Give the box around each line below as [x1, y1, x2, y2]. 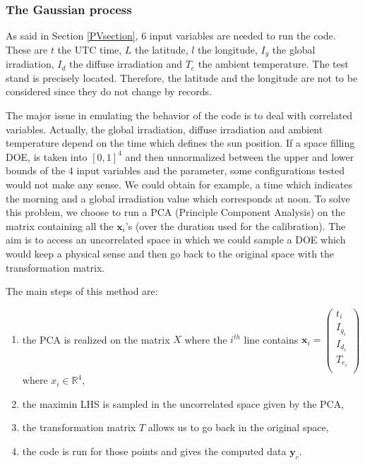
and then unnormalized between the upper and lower [125, 149, 354, 164]
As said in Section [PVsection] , [6, 28, 138, 43]
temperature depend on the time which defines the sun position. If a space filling [6, 135, 355, 150]
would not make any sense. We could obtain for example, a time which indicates [6, 177, 353, 192]
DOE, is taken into [6, 149, 88, 164]
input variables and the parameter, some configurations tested [76, 163, 345, 178]
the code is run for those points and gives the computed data [22, 443, 287, 458]
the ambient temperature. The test [198, 56, 349, 71]
